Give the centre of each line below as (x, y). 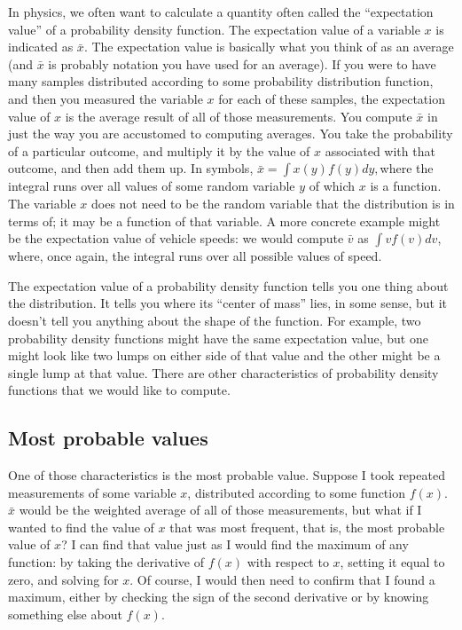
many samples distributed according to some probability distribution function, (221, 81)
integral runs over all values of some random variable (152, 186)
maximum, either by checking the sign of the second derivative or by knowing (219, 597)
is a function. (406, 186)
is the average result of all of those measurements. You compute (239, 116)
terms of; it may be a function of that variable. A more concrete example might (224, 220)
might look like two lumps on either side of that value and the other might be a (224, 355)
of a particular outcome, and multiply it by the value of (159, 150)
